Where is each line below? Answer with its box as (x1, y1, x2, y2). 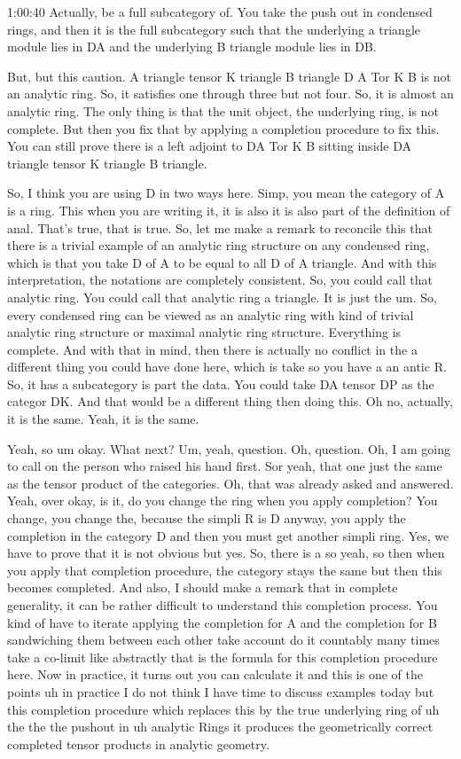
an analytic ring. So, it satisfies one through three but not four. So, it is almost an (7, 84, 454, 103)
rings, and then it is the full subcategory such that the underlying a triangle (7, 20, 421, 38)
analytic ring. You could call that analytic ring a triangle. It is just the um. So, (7, 287, 437, 306)
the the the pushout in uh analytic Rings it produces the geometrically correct (7, 717, 434, 736)
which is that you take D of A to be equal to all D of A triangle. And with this (7, 253, 437, 271)
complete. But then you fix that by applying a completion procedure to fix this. (7, 119, 440, 137)
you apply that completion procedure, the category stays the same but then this (7, 560, 442, 579)
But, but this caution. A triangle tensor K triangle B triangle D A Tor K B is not (7, 67, 451, 85)
